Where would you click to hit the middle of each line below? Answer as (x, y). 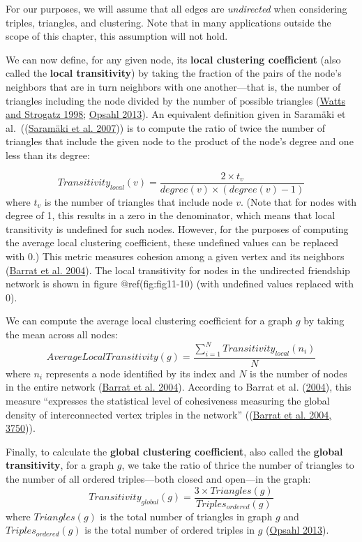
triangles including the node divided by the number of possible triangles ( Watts (176, 100)
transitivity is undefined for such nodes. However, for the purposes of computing (177, 228)
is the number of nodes (299, 373)
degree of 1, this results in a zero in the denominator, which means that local (171, 215)
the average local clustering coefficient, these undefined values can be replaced (172, 242)
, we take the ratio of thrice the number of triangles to (238, 465)
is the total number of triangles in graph (186, 516)
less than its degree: (48, 155)
